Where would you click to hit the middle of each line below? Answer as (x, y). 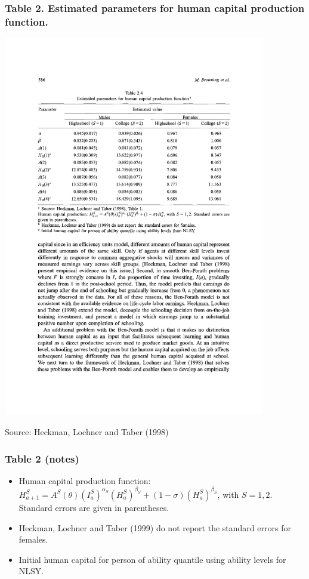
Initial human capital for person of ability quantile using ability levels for (152, 559)
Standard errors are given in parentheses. (94, 507)
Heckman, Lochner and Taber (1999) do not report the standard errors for (155, 527)
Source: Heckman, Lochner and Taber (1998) (87, 432)
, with (228, 494)
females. (33, 539)
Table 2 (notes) (42, 458)
